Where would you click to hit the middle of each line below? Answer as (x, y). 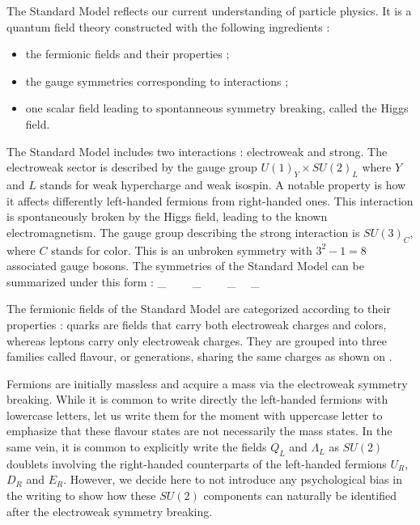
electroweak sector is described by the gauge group (132, 167)
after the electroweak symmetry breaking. (110, 511)
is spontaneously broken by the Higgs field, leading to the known (167, 216)
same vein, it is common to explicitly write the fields (137, 447)
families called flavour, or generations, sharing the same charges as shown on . (199, 356)
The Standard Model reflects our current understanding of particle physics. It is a (209, 11)
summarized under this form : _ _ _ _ (133, 281)
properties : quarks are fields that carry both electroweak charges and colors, (197, 324)
